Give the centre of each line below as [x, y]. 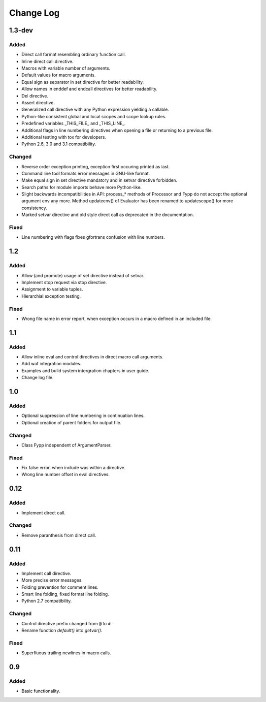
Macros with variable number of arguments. [66, 68]
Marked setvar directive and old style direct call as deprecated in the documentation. [108, 215]
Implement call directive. [46, 573]
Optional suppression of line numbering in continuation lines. [83, 415]
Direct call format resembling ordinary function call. [74, 55]
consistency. [34, 208]
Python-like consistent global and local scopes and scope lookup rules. [94, 116]
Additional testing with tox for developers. [64, 137]
